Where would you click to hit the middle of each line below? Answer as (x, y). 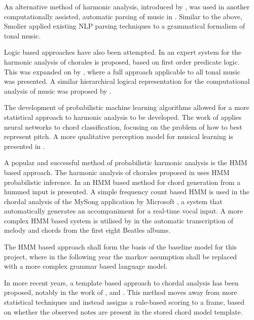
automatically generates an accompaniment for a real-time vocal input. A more (124, 211)
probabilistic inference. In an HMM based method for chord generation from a (122, 182)
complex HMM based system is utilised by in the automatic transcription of (119, 220)
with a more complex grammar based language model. (86, 266)
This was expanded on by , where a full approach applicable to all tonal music (122, 71)
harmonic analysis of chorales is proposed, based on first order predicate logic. (122, 61)
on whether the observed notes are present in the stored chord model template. (123, 311)
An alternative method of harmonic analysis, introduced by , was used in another (127, 6)
